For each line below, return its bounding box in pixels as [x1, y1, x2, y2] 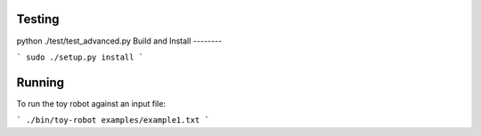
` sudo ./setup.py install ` [16, 52, 144, 62]
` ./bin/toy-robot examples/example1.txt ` [16, 116, 209, 125]
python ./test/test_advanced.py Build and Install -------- [16, 36, 223, 46]
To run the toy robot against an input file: [16, 98, 167, 108]
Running [16, 75, 65, 90]
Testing [16, 12, 60, 27]
